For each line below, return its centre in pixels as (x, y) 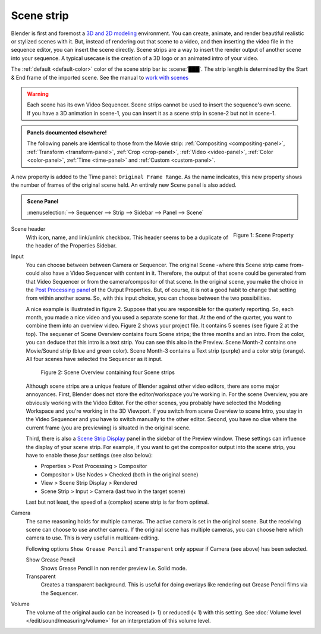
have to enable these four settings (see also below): (89, 455)
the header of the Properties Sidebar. (71, 245)
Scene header (28, 229)
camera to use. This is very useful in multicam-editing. (92, 538)
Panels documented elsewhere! (67, 133)
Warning (38, 94)
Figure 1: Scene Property (263, 235)
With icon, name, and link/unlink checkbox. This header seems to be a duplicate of (127, 237)
